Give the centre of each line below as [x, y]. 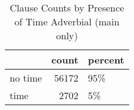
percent [106, 60]
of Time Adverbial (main [67, 21]
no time [26, 78]
